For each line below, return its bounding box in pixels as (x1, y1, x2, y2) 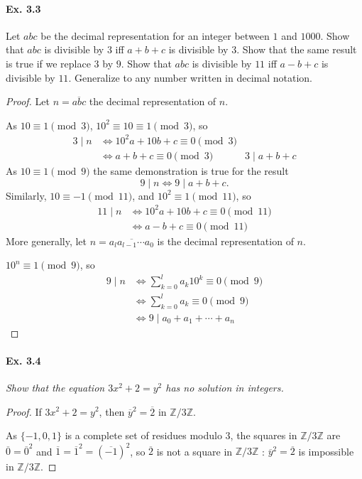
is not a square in (156, 443, 233, 458)
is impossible (298, 443, 354, 458)
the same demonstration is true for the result (93, 163, 289, 178)
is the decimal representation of (157, 233, 294, 248)
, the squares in (230, 428, 297, 443)
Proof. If (6, 404, 42, 419)
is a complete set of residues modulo (65, 428, 222, 443)
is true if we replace (6, 55, 91, 70)
